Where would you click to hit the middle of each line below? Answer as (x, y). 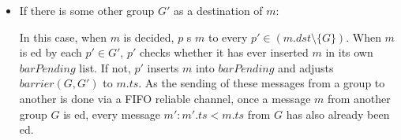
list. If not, (105, 67)
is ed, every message (112, 114)
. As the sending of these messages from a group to (262, 83)
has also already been (338, 114)
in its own (349, 52)
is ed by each (51, 52)
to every (228, 37)
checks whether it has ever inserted (224, 52)
